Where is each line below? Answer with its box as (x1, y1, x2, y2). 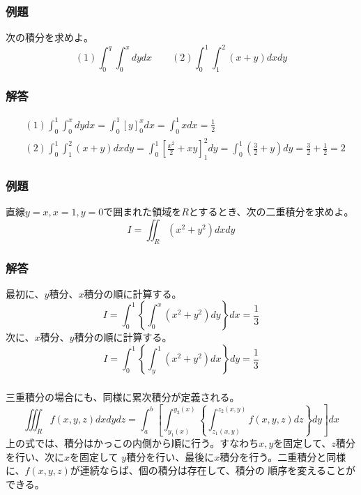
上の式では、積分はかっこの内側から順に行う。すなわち (6, 436, 259, 450)
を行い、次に (6, 449, 64, 464)
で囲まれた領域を (103, 204, 182, 219)
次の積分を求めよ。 (6, 30, 93, 45)
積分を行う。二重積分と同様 (220, 449, 346, 464)
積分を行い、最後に (126, 449, 215, 464)
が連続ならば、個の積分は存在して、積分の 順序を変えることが (70, 463, 355, 478)
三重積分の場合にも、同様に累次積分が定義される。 (6, 389, 240, 404)
